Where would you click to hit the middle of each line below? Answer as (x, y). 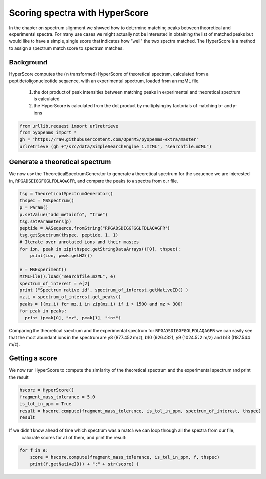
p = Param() (34, 208)
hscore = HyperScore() (47, 390)
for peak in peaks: (43, 311)
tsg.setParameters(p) (46, 221)
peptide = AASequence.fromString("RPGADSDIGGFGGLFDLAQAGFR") (95, 228)
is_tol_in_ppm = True (46, 404)
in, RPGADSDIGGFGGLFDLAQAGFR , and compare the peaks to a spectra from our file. (94, 181)
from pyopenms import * (48, 132)
